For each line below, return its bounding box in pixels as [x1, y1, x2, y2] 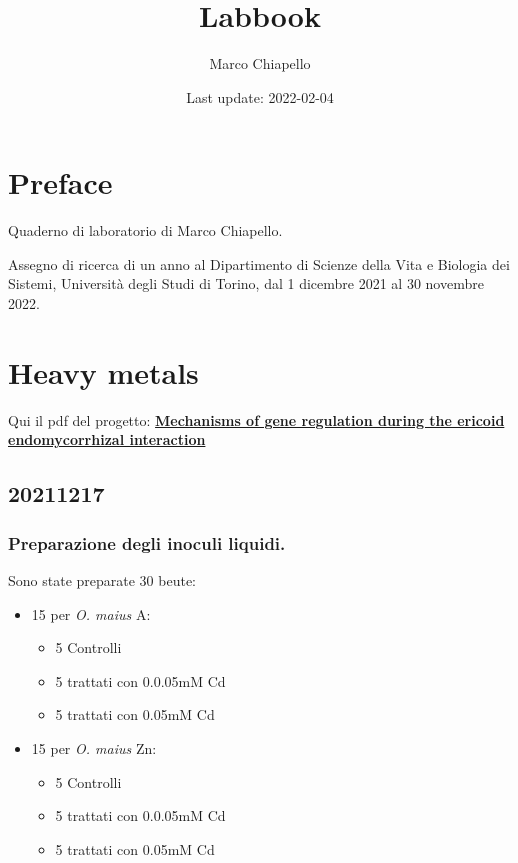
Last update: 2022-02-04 [186, 86, 334, 107]
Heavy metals [8, 351, 199, 392]
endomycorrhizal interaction [8, 429, 206, 450]
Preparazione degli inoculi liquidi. [8, 530, 286, 555]
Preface [8, 162, 113, 203]
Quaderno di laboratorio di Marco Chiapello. [8, 220, 283, 241]
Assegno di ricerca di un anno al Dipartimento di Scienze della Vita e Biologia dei [8, 253, 510, 274]
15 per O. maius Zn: [31, 737, 157, 758]
